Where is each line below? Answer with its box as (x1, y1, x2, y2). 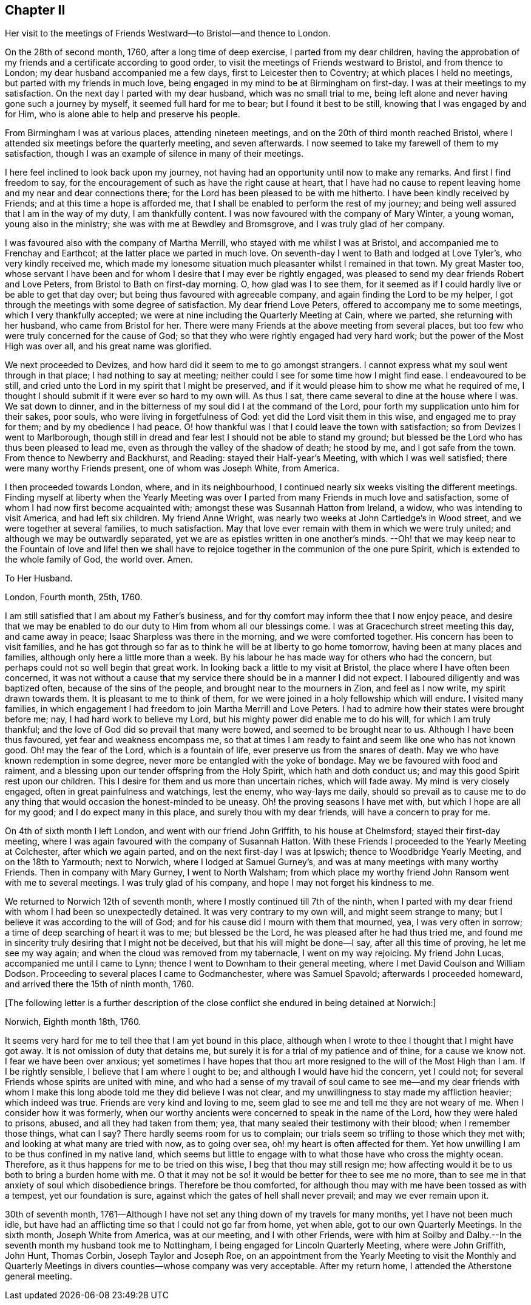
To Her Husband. (5, 573, 73, 584)
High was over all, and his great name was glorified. (5, 341, 212, 352)
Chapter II (5, 2, 66, 18)
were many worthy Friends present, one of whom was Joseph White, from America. (5, 463, 339, 474)
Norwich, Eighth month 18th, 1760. (5, 1016, 141, 1027)
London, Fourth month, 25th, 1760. (5, 592, 143, 603)
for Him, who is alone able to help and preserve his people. (5, 109, 240, 120)
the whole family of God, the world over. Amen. (5, 554, 193, 565)
